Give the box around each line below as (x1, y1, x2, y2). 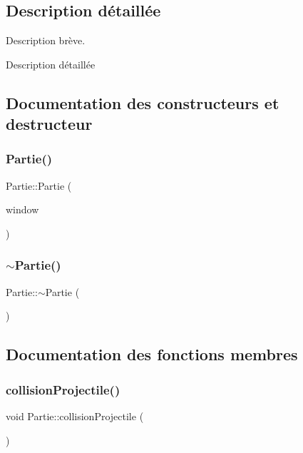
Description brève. (6, 33, 86, 48)
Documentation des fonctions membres (6, 343, 298, 365)
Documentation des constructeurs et (6, 91, 279, 113)
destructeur (6, 113, 93, 135)
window (6, 202, 39, 217)
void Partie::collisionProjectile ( (6, 408, 144, 423)
